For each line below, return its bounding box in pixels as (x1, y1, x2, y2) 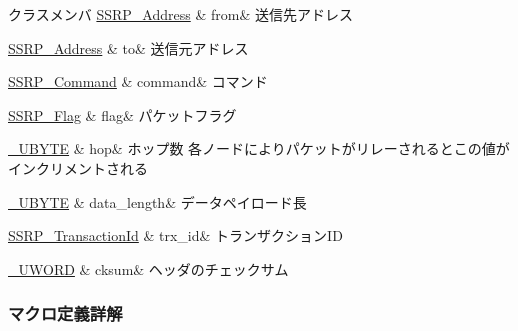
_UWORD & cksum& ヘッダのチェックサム (8, 258, 289, 279)
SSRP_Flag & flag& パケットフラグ (8, 104, 237, 125)
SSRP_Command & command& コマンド (8, 71, 268, 92)
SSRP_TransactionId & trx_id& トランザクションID (8, 225, 343, 246)
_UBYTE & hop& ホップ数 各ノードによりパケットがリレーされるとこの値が (8, 138, 510, 159)
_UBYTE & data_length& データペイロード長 (8, 191, 307, 212)
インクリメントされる (8, 157, 148, 178)
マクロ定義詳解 (8, 301, 123, 326)
